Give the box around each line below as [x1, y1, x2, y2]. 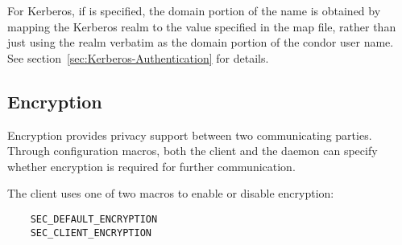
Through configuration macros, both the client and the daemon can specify [7, 142, 378, 159]
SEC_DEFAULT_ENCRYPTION [30, 213, 158, 225]
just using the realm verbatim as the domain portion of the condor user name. [7, 34, 394, 51]
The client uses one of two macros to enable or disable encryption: [7, 185, 334, 202]
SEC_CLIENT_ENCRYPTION [30, 227, 151, 239]
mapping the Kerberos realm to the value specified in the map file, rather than [7, 18, 396, 35]
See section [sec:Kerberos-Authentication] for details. [7, 49, 269, 66]
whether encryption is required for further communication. [7, 157, 296, 174]
